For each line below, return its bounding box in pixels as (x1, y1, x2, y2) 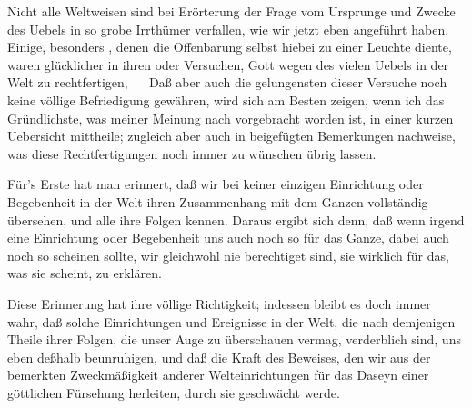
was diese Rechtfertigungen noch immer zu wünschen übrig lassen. (7, 144, 377, 163)
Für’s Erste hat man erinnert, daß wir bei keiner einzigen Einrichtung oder (7, 174, 424, 194)
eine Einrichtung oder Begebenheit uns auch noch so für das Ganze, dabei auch (7, 228, 449, 247)
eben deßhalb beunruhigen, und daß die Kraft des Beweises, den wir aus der (7, 347, 431, 366)
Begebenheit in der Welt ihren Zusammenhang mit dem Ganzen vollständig (7, 192, 428, 211)
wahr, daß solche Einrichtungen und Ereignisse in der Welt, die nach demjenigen (7, 312, 456, 331)
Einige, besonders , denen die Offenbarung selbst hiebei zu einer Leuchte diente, (7, 37, 452, 56)
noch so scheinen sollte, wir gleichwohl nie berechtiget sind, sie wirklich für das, (7, 245, 449, 264)
